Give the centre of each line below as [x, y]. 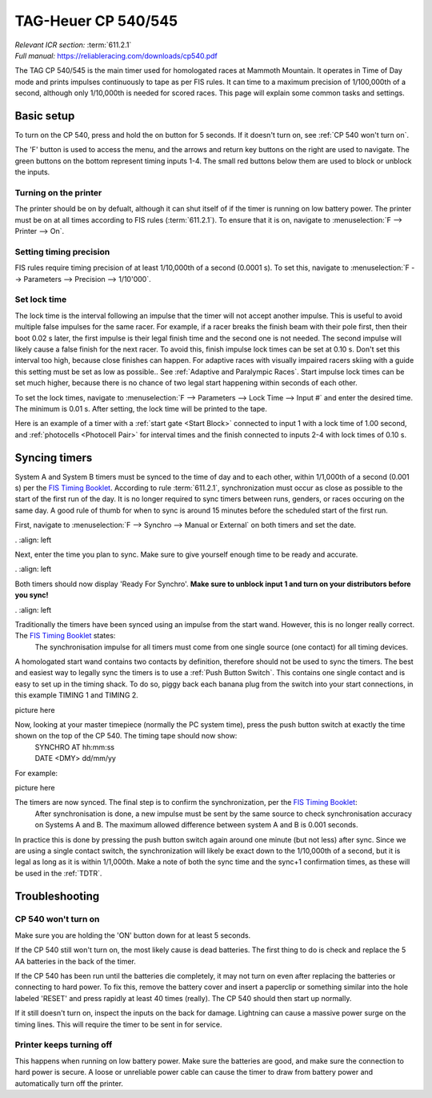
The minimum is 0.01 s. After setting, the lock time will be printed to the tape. [141, 408]
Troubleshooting [57, 896]
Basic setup [45, 116]
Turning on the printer [58, 192]
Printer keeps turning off [64, 1045]
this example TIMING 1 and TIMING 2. [77, 695]
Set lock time [41, 300]
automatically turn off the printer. [69, 1083]
